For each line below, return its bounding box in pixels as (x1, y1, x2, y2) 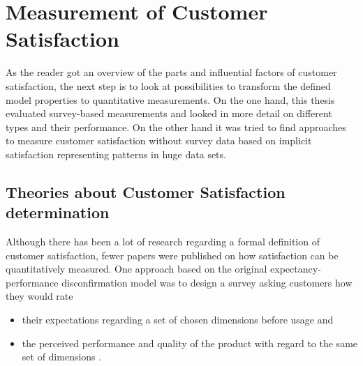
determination (6, 201, 110, 223)
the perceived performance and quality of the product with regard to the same (22, 335, 358, 350)
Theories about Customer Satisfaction (6, 181, 286, 202)
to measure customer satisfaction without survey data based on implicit (6, 133, 312, 148)
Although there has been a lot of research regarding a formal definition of (6, 234, 320, 249)
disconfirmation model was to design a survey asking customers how (61, 275, 353, 289)
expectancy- (270, 261, 321, 276)
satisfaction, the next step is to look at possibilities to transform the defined (6, 78, 331, 93)
